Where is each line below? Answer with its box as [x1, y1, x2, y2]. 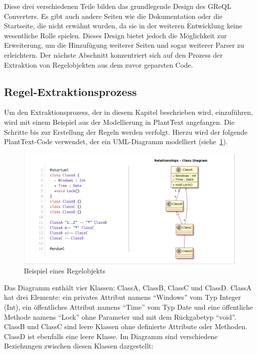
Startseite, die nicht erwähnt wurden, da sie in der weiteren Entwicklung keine [4, 20, 243, 31]
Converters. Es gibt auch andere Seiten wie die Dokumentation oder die [4, 10, 223, 21]
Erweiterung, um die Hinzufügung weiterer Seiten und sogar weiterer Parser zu [4, 40, 245, 50]
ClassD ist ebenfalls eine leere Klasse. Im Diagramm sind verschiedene [4, 331, 218, 341]
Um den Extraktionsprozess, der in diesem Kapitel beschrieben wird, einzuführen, [4, 107, 253, 117]
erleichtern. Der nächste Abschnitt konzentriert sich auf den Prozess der [4, 49, 223, 60]
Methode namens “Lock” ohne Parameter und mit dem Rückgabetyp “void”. [4, 311, 236, 322]
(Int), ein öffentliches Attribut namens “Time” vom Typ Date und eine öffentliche [4, 302, 253, 312]
